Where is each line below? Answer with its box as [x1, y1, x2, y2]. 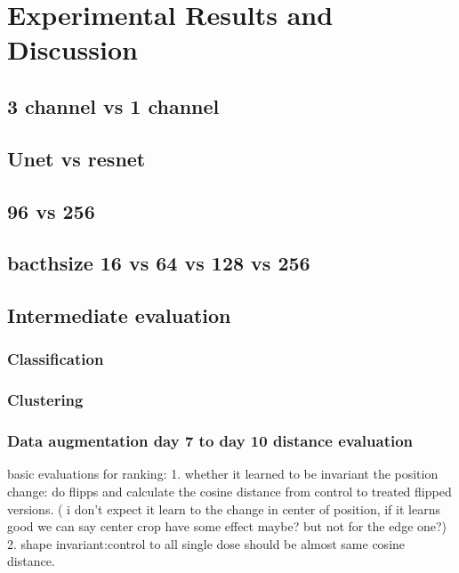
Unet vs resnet [7, 144, 146, 172]
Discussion [7, 31, 138, 68]
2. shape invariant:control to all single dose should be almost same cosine [7, 534, 406, 553]
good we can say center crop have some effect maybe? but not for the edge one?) [7, 517, 447, 536]
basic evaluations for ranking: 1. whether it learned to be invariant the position [7, 464, 439, 483]
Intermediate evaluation [7, 302, 231, 329]
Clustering [7, 389, 84, 411]
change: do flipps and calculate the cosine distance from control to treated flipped [7, 481, 452, 500]
